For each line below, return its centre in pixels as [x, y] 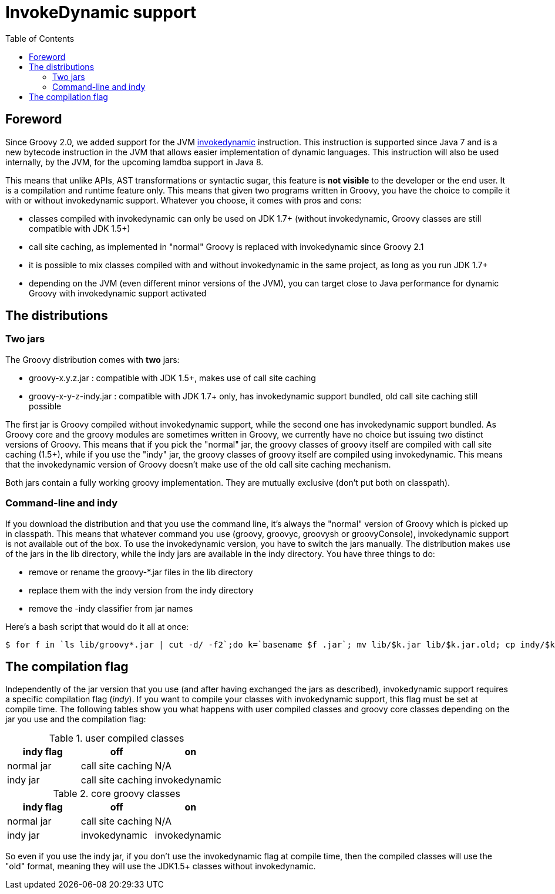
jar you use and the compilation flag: [76, 719]
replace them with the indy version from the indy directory [141, 590]
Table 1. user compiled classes [117, 738]
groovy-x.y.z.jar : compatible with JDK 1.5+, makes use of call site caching [172, 378]
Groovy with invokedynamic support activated [118, 293]
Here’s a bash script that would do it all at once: [97, 626]
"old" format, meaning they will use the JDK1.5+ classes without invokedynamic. [161, 866]
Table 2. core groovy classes [117, 794]
